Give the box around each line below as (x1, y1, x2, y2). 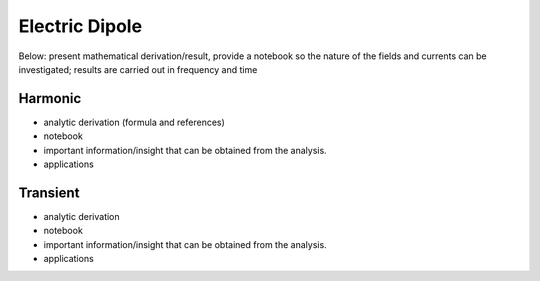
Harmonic (18, 90, 82, 107)
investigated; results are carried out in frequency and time (18, 63, 258, 75)
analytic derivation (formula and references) (43, 116, 225, 128)
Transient (18, 184, 80, 201)
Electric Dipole (18, 15, 143, 37)
